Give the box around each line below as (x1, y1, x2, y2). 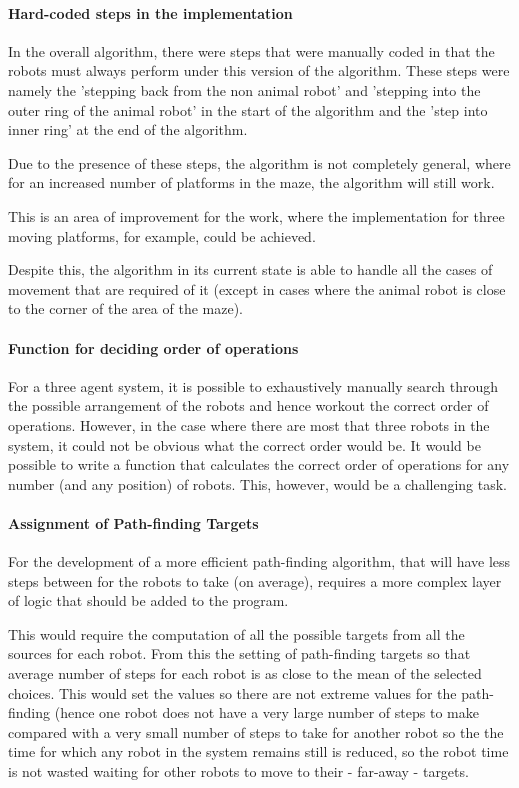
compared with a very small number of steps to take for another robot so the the (8, 721, 504, 742)
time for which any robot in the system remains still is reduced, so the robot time (8, 741, 509, 762)
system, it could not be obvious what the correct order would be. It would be (8, 434, 481, 455)
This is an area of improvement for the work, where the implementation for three (8, 205, 505, 226)
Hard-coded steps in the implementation (8, 2, 293, 23)
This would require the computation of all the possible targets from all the (8, 623, 465, 644)
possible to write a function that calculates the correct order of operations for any (8, 454, 510, 475)
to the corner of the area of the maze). (8, 298, 243, 319)
